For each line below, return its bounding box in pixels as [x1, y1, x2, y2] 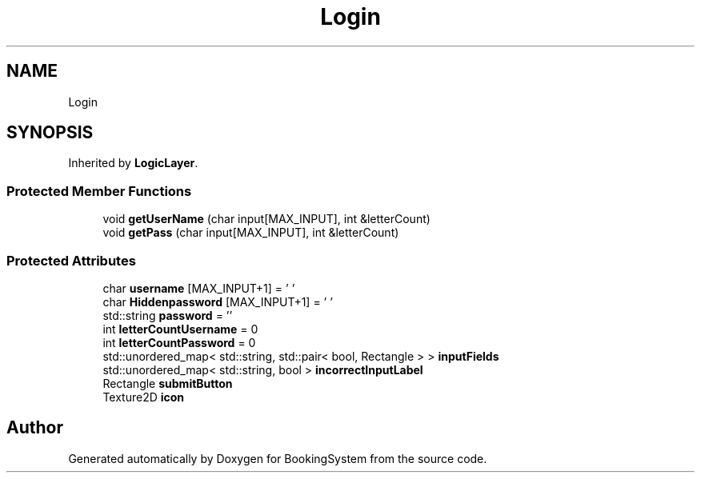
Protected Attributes [6, 252, 136, 269]
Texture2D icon [102, 389, 185, 404]
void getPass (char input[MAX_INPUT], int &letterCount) [102, 226, 399, 240]
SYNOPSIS [6, 122, 94, 143]
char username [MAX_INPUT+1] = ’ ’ [102, 281, 295, 295]
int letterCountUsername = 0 [102, 321, 258, 336]
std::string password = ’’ [102, 308, 233, 322]
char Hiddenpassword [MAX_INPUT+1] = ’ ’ [102, 294, 333, 309]
